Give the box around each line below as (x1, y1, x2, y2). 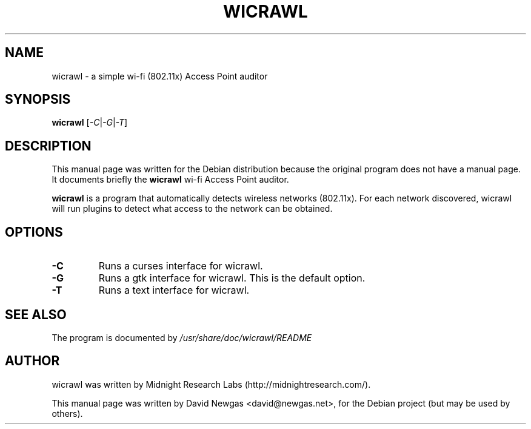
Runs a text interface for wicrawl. (98, 284, 250, 297)
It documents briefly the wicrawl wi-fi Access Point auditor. (52, 174, 289, 185)
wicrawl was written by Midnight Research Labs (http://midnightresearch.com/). (52, 379, 371, 390)
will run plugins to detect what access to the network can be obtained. (52, 203, 333, 214)
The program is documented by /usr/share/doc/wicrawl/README (52, 332, 312, 343)
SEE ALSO (5, 306, 67, 322)
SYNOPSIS (5, 92, 71, 107)
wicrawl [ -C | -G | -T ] (52, 117, 128, 128)
